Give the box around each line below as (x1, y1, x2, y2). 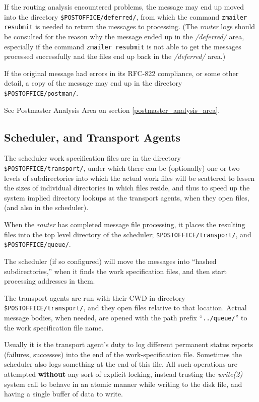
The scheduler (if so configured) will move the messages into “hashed (4, 255, 217, 266)
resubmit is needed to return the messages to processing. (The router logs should (4, 21, 255, 32)
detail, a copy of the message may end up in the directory (4, 78, 182, 88)
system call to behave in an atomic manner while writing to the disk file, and (4, 378, 242, 389)
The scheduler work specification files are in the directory (4, 153, 181, 163)
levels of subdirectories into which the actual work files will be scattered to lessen (4, 172, 255, 183)
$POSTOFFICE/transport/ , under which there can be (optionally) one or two (4, 162, 240, 173)
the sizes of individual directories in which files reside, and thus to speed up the (4, 182, 250, 193)
